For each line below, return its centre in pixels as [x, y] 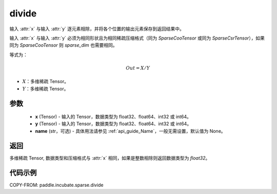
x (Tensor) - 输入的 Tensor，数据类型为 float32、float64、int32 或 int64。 [113, 117]
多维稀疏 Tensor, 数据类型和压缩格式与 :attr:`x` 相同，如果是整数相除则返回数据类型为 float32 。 [110, 158]
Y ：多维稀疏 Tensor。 [45, 89]
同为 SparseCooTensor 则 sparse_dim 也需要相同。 [63, 45]
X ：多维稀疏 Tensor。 [46, 82]
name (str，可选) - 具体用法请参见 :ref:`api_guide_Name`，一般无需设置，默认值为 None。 [130, 131]
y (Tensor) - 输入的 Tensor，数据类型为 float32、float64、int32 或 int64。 [113, 124]
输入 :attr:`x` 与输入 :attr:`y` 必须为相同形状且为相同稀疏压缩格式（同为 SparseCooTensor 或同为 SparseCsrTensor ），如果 [137, 38]
